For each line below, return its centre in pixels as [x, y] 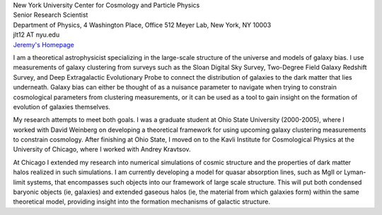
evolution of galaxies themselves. [62, 106]
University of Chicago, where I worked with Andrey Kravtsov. [102, 149]
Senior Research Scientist [51, 15]
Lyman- [355, 172]
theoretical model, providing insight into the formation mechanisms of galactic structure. [141, 202]
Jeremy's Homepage [44, 44]
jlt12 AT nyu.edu [36, 35]
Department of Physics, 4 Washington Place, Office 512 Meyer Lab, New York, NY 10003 [142, 25]
